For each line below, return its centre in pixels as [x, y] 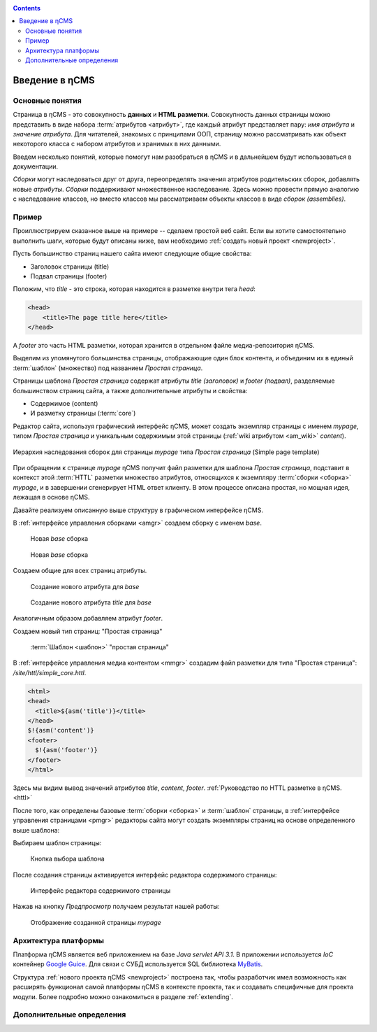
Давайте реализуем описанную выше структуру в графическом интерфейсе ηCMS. [138, 510]
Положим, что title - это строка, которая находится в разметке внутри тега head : [134, 289]
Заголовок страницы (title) [70, 267]
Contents [27, 8]
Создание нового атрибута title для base [91, 602]
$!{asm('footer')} [66, 750]
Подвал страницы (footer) [69, 276]
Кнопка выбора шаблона [67, 859]
